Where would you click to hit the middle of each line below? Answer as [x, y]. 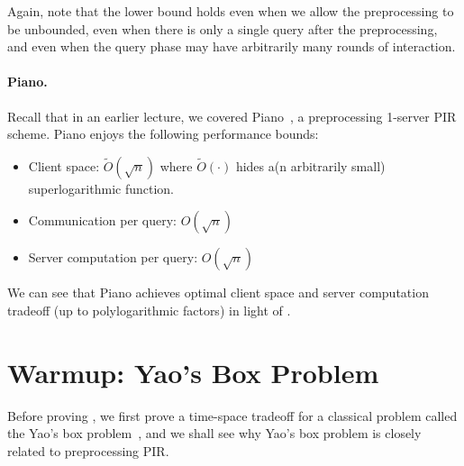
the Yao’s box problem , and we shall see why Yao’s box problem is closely [214, 433]
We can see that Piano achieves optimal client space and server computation [218, 292]
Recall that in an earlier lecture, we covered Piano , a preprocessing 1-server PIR [232, 116]
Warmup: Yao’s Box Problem [193, 372]
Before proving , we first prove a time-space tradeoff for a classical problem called [232, 415]
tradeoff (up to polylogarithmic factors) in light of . [149, 310]
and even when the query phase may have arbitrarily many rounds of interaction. [232, 46]
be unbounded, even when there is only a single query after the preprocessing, [223, 28]
